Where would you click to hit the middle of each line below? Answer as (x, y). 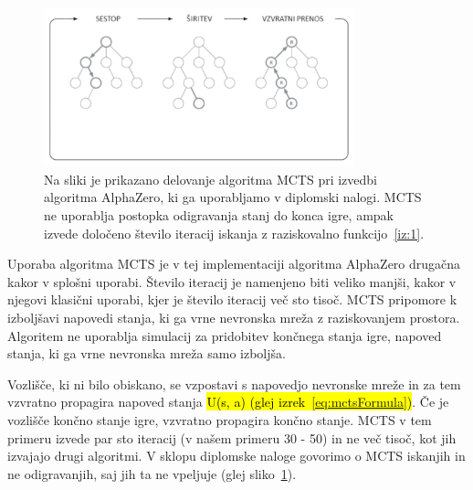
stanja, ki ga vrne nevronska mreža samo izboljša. (147, 353)
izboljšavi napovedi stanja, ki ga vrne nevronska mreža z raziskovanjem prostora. (234, 317)
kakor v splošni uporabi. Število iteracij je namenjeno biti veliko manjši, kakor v (232, 281)
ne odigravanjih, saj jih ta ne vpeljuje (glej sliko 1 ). (152, 473)
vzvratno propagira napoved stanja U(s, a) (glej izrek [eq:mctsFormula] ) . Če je (228, 402)
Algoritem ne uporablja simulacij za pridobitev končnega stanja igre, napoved (225, 335)
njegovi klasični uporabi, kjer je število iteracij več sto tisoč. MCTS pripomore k (232, 299)
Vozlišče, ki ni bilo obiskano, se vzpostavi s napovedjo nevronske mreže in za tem (234, 383)
